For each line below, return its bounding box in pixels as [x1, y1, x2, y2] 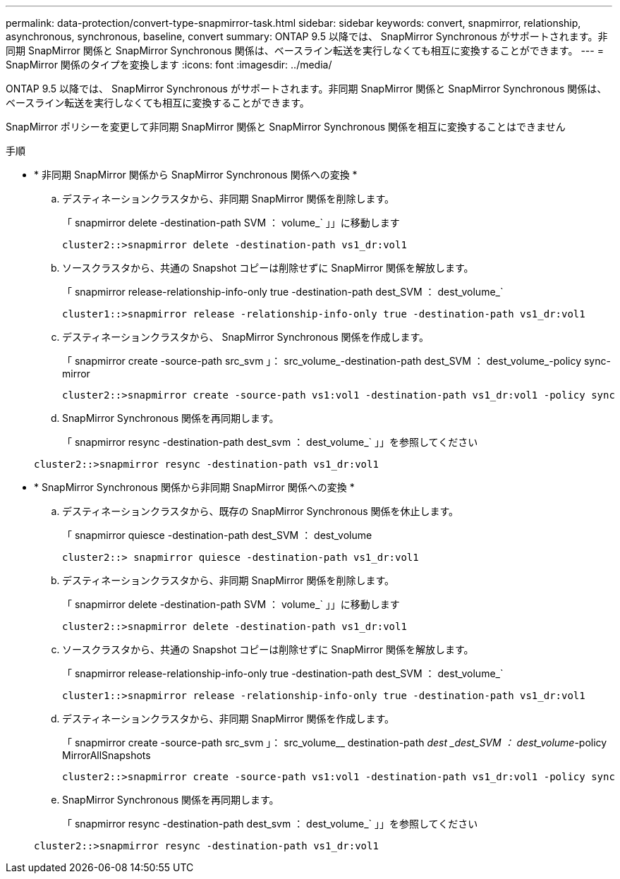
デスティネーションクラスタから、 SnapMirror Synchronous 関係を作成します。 [62, 331, 430, 343]
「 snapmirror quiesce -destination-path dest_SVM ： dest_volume [62, 529, 372, 541]
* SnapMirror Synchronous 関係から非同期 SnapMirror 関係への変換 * [34, 481, 355, 493]
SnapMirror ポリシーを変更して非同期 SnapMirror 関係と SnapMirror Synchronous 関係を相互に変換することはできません [6, 121, 566, 133]
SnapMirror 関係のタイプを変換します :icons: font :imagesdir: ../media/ [6, 59, 332, 71]
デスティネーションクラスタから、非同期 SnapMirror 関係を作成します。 [62, 713, 394, 725]
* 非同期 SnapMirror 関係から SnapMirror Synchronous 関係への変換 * [34, 169, 358, 181]
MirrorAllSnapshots [62, 749, 151, 761]
